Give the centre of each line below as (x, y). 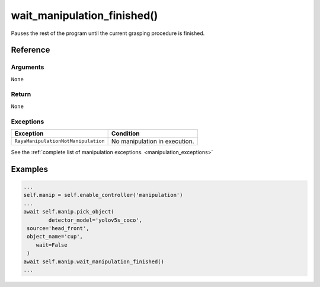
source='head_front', (58, 228)
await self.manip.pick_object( (69, 212)
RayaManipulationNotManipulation (60, 141)
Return (21, 94)
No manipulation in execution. (153, 141)
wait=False (52, 245)
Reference (31, 50)
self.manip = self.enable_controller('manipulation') (103, 195)
